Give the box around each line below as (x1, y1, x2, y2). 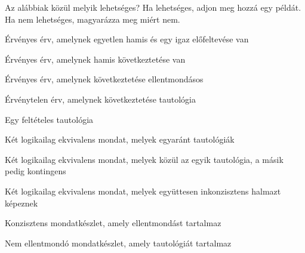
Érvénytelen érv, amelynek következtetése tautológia (5, 92, 196, 105)
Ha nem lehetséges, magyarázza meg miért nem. (5, 13, 180, 25)
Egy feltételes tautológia (5, 113, 94, 125)
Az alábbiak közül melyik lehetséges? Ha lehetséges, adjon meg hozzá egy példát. (5, 1, 301, 13)
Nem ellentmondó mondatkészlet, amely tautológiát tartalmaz (5, 236, 232, 249)
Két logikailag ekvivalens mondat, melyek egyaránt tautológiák (5, 133, 235, 146)
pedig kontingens (5, 165, 66, 177)
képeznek (5, 196, 38, 209)
